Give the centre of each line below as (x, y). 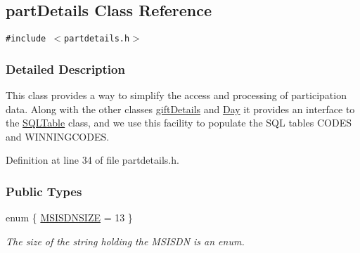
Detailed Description (65, 69)
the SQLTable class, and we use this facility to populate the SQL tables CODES (179, 123)
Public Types (44, 191)
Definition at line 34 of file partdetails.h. (92, 160)
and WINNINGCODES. (58, 136)
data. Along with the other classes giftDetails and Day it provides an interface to (180, 109)
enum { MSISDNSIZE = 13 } (69, 218)
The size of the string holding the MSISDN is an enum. (125, 241)
